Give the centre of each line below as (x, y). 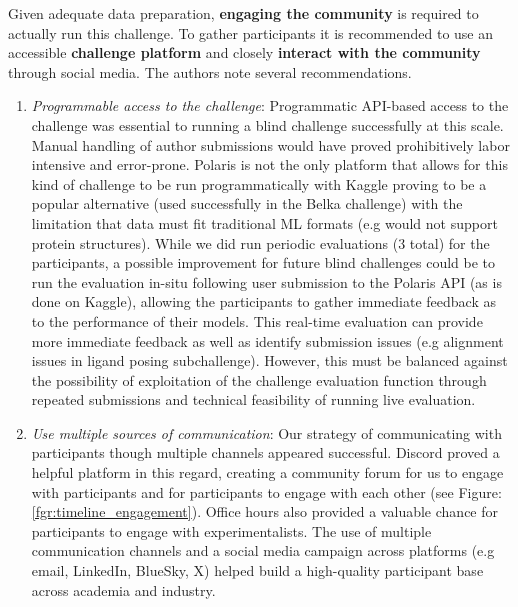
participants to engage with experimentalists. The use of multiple (231, 530)
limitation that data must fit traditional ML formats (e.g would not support (264, 222)
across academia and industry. (123, 589)
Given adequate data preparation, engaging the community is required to (243, 13)
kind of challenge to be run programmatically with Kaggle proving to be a (259, 183)
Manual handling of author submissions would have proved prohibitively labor (270, 144)
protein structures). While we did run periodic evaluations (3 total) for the (260, 242)
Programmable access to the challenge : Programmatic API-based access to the (270, 105)
